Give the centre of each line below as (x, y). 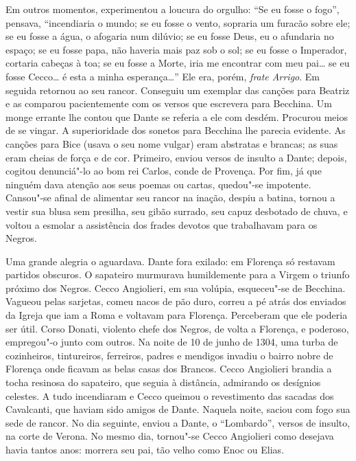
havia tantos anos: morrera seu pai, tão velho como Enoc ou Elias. (145, 449)
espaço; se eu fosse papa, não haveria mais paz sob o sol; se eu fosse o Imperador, (176, 49)
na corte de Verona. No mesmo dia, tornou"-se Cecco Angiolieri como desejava (170, 436)
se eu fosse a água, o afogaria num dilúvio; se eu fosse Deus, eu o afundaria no (170, 36)
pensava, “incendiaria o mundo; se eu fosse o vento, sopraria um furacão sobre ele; (178, 22)
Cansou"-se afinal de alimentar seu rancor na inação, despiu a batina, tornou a (170, 198)
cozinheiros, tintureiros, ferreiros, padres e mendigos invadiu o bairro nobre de (169, 355)
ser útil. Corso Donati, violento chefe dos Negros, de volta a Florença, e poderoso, (177, 328)
